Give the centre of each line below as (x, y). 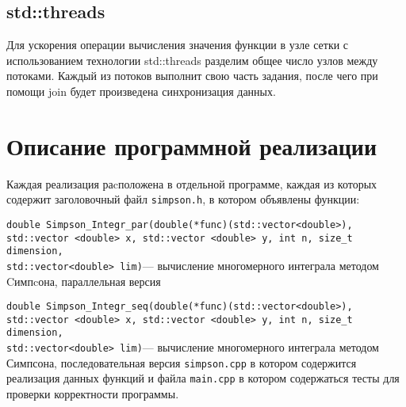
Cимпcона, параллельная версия (84, 281)
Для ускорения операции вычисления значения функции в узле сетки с (178, 45)
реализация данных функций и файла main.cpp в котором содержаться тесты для (203, 378)
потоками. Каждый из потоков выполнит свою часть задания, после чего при (192, 76)
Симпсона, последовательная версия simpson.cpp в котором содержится (182, 362)
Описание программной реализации (192, 145)
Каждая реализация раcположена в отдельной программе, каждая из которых (192, 183)
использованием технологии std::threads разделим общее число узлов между (192, 60)
